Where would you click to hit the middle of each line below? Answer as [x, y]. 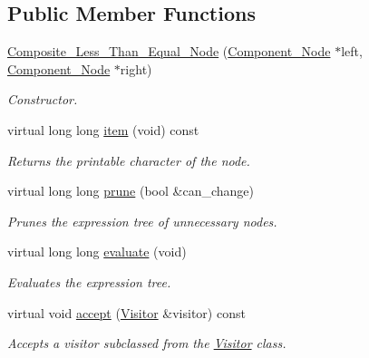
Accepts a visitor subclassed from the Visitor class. [147, 343]
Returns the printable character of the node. [129, 160]
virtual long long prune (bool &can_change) [131, 191]
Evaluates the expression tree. [89, 281]
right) [136, 68]
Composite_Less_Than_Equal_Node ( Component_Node [169, 51]
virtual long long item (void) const [103, 129]
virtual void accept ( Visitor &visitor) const [126, 312]
